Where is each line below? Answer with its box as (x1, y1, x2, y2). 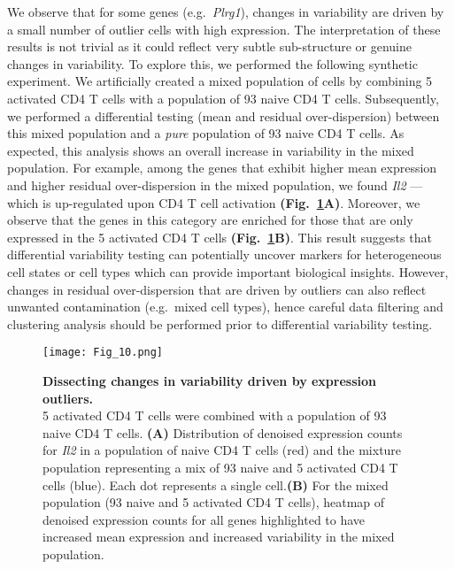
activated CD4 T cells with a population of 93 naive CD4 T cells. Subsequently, (7, 88, 439, 107)
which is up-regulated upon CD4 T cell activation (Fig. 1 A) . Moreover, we (7, 193, 420, 211)
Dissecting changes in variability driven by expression (42, 371, 377, 389)
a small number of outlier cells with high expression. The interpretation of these (7, 19, 441, 38)
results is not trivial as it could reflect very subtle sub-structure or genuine (7, 37, 412, 56)
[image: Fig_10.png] (42, 346, 164, 359)
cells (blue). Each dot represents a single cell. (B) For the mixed (42, 475, 389, 494)
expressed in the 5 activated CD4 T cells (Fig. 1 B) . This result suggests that (7, 227, 432, 246)
